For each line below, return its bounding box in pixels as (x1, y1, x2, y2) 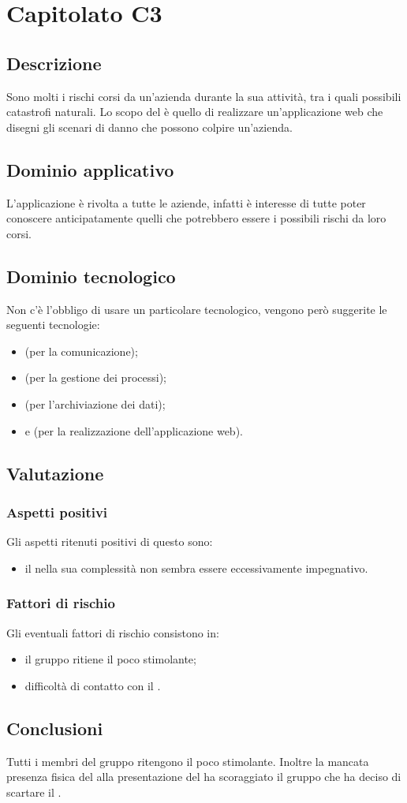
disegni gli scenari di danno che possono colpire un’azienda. (6, 118, 293, 135)
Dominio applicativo (6, 157, 174, 181)
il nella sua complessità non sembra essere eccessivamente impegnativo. (24, 559, 368, 576)
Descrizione (6, 50, 102, 75)
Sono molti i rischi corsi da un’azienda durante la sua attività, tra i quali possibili (6, 88, 401, 104)
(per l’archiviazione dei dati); (24, 395, 166, 412)
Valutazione (6, 461, 104, 485)
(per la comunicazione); (24, 342, 138, 359)
